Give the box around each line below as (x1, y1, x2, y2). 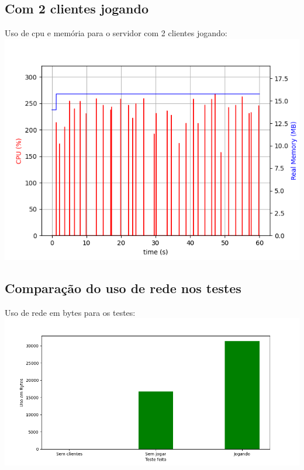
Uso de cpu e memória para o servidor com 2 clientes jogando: (5, 27, 227, 39)
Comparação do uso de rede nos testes (5, 278, 241, 297)
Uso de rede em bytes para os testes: (5, 306, 136, 318)
